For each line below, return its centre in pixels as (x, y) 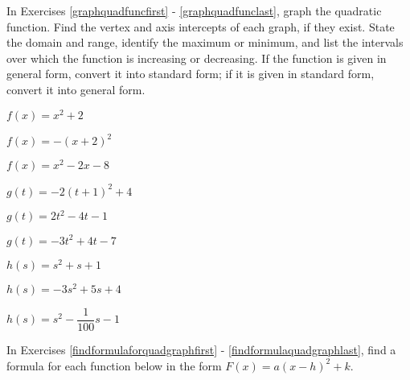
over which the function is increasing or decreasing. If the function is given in (197, 58)
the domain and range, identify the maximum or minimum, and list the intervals (205, 42)
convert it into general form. (76, 89)
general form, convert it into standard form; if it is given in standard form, (191, 74)
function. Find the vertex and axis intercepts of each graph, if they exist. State (201, 26)
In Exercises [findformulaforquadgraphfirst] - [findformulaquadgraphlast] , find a (201, 349)
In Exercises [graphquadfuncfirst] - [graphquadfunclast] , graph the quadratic (194, 10)
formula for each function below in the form (114, 365)
